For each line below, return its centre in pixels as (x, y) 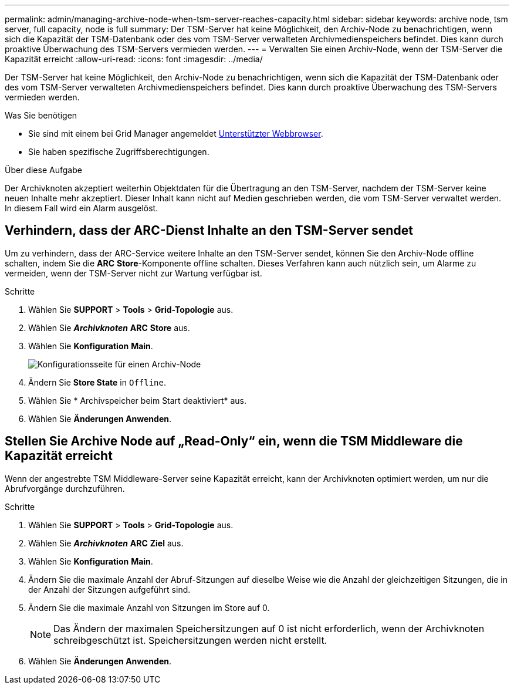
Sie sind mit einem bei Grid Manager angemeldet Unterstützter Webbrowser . (176, 134)
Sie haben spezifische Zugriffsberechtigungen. (119, 152)
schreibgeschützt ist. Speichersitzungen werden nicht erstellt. (190, 640)
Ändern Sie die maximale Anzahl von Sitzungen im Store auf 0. (149, 607)
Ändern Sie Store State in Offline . (97, 382)
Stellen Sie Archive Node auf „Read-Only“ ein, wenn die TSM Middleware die (234, 441)
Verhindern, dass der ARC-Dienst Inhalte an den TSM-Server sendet (209, 231)
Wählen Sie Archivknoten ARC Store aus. (109, 327)
